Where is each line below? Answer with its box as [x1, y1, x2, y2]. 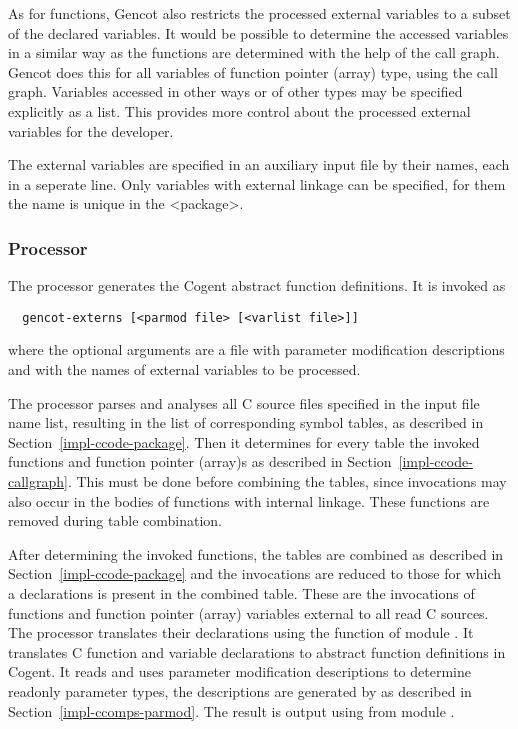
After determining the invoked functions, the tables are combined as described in [8, 543, 504, 564]
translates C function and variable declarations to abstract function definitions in [8, 641, 506, 662]
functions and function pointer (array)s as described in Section [8, 451, 392, 472]
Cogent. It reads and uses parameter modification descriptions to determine [8, 661, 471, 682]
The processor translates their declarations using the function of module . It [8, 622, 474, 643]
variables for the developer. [8, 120, 174, 141]
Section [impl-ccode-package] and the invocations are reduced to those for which [8, 563, 501, 584]
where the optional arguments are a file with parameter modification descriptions [8, 339, 505, 360]
